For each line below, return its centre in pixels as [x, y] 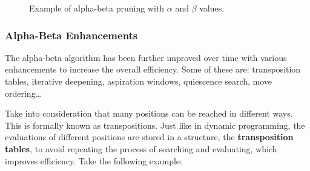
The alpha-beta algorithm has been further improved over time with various [146, 57]
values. [212, 8]
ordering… [23, 93]
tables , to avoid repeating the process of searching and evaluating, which [141, 148]
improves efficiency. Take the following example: [94, 160]
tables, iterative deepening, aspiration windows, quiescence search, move [139, 81]
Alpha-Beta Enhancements [71, 35]
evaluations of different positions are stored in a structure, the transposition [149, 137]
